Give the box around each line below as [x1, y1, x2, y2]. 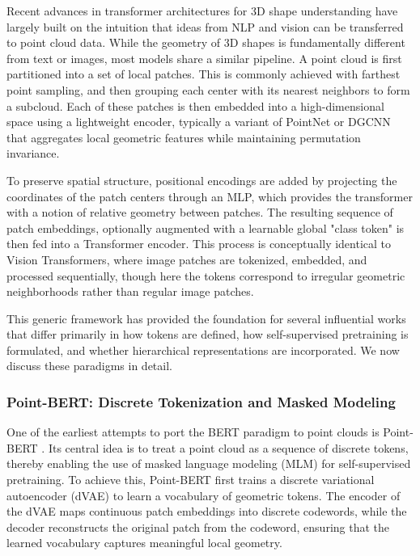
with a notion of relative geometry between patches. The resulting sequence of [6, 204, 393, 221]
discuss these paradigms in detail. [6, 357, 172, 374]
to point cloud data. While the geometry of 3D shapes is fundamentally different [6, 34, 405, 51]
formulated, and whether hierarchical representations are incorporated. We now [6, 341, 400, 358]
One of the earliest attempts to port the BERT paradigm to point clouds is [6, 423, 380, 440]
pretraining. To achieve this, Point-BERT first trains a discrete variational [6, 471, 375, 488]
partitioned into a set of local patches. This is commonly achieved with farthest [6, 65, 401, 82]
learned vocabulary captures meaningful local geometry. [6, 534, 282, 551]
